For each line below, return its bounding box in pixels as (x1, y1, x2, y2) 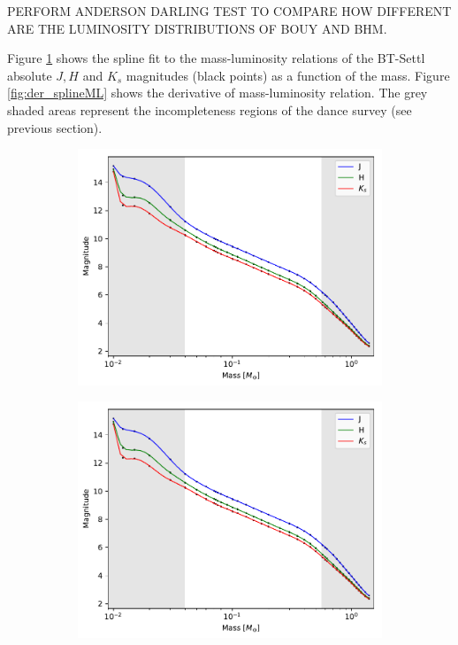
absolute (7, 66, 52, 84)
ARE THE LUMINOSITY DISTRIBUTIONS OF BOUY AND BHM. (7, 19, 387, 37)
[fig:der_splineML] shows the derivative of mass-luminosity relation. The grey (7, 83, 428, 102)
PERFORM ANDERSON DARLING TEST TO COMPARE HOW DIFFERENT (7, 2, 452, 19)
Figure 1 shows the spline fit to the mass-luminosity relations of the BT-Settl (7, 49, 425, 67)
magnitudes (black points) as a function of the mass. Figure (126, 66, 450, 84)
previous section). (7, 118, 103, 136)
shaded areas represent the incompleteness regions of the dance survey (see (7, 100, 412, 119)
